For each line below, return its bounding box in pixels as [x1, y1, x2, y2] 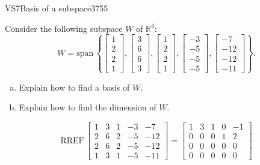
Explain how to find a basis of [19, 80, 130, 93]
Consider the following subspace [5, 22, 123, 34]
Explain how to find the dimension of [19, 101, 156, 113]
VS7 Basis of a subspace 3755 [5, 2, 108, 14]
